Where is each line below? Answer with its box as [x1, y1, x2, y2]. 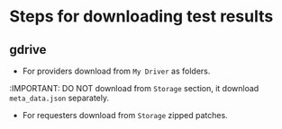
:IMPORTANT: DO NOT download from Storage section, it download [9, 83, 259, 93]
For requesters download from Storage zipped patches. [22, 110, 228, 120]
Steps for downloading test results [9, 6, 274, 27]
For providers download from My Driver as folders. [22, 65, 211, 76]
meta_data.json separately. [9, 92, 110, 103]
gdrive [9, 42, 47, 57]
